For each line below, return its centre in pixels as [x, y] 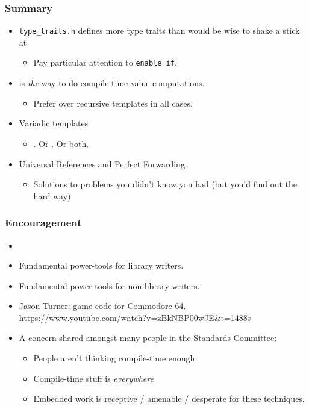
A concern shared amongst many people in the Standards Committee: [148, 338]
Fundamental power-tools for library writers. [101, 265]
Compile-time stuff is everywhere [93, 378]
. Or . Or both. [61, 143]
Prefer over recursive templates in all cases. [113, 103]
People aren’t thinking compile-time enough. [115, 358]
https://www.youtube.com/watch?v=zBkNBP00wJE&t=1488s [135, 317]
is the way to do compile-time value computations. [112, 83]
